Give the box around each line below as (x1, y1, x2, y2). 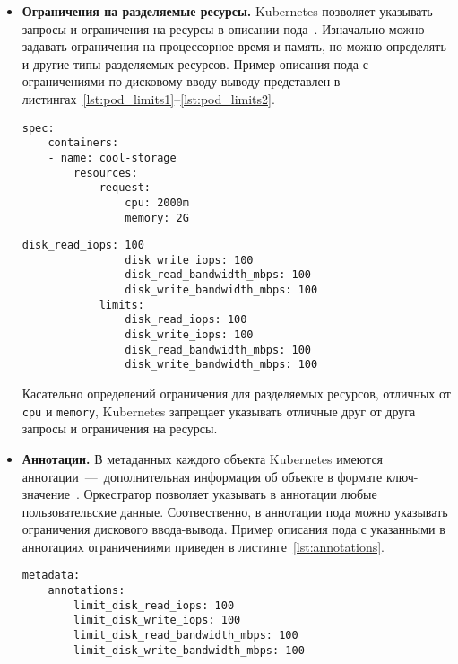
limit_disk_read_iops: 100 (73, 598, 235, 612)
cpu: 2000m (125, 196, 189, 209)
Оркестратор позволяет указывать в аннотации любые (83, 485, 377, 503)
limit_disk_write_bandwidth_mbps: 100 (73, 643, 305, 657)
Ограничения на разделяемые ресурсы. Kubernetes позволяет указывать (22, 2, 433, 20)
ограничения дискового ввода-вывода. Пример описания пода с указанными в (22, 520, 445, 538)
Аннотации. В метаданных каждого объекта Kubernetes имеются (22, 449, 384, 467)
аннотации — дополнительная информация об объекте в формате (22, 467, 383, 485)
